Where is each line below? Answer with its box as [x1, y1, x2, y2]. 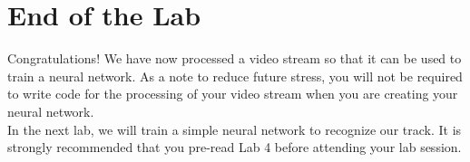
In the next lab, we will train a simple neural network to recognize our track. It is [7, 119, 462, 138]
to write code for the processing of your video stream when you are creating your [7, 84, 458, 103]
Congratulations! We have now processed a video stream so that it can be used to [7, 49, 462, 68]
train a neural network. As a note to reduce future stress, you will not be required [7, 66, 463, 85]
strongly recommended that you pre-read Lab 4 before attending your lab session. [7, 138, 462, 157]
